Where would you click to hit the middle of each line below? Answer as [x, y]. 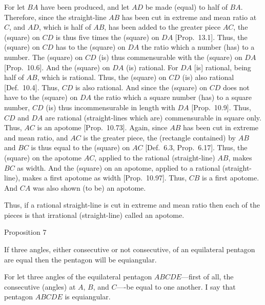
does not [236, 87]
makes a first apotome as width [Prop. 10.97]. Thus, [105, 178]
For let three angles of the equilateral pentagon [78, 277]
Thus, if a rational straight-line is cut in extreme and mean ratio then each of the [132, 205]
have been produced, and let [85, 7]
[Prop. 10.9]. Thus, [221, 107]
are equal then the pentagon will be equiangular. [80, 259]
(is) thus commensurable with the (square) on [170, 57]
